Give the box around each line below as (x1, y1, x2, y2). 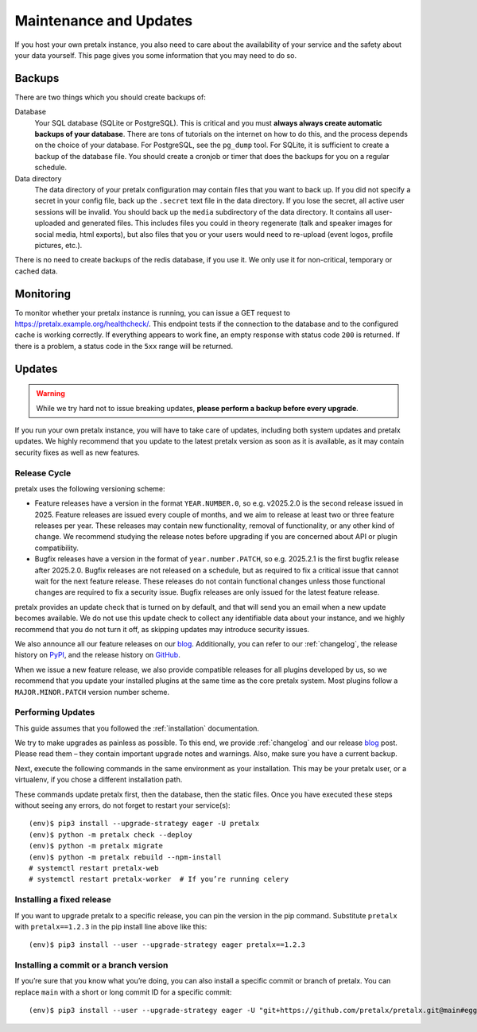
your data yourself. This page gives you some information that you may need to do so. (14, 50, 297, 60)
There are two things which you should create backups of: (14, 92, 206, 102)
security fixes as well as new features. (14, 448, 141, 457)
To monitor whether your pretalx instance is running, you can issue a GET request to (14, 308, 291, 317)
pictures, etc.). (34, 240, 83, 250)
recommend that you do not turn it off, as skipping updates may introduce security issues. (14, 624, 310, 634)
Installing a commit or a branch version (14, 960, 169, 971)
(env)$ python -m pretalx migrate (29, 841, 163, 851)
